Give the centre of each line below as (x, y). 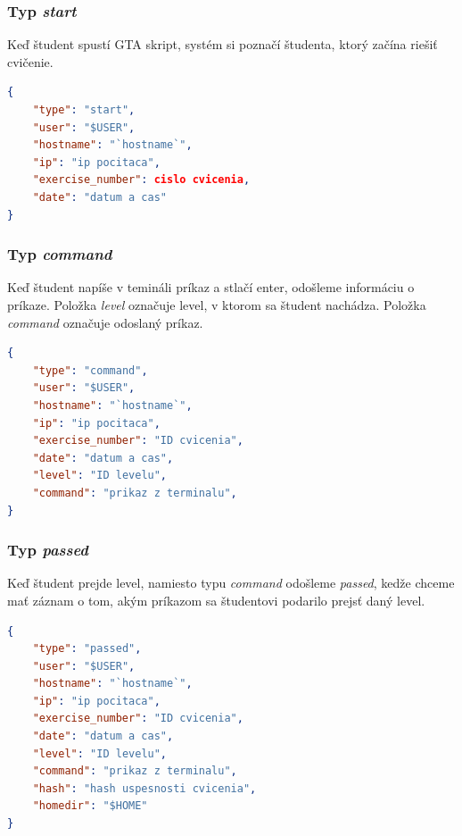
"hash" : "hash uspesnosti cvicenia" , (144, 788)
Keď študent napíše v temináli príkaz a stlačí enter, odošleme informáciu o (211, 287)
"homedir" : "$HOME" (90, 806)
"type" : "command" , (90, 370)
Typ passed (48, 550)
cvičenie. (30, 61)
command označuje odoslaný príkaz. (105, 322)
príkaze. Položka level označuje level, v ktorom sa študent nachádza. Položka (217, 304)
